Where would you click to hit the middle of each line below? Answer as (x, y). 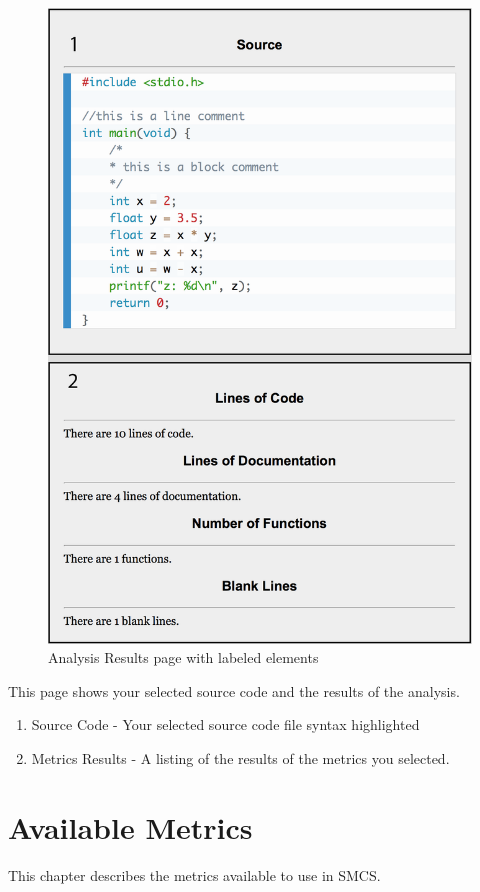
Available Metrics (130, 826)
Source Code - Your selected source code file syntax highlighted (225, 724)
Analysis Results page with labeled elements (183, 657)
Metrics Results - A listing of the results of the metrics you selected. (240, 758)
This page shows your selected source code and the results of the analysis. (234, 690)
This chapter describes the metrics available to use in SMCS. (194, 874)
